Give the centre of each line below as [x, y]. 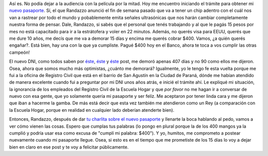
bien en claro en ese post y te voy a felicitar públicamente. [69, 147]
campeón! [19, 52]
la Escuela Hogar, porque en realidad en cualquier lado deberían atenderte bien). [92, 110]
